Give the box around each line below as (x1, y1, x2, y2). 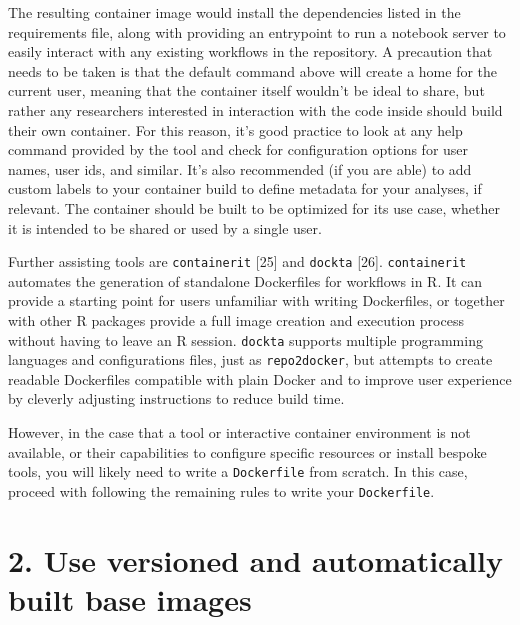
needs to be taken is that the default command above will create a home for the (8, 60, 498, 81)
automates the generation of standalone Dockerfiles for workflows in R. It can (8, 270, 483, 291)
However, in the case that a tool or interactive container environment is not (8, 422, 471, 443)
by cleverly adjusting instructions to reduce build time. (8, 388, 345, 409)
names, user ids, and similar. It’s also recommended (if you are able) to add (8, 158, 472, 179)
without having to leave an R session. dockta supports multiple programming (8, 329, 483, 350)
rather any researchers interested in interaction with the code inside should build (8, 99, 503, 120)
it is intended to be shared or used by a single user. (8, 217, 322, 238)
